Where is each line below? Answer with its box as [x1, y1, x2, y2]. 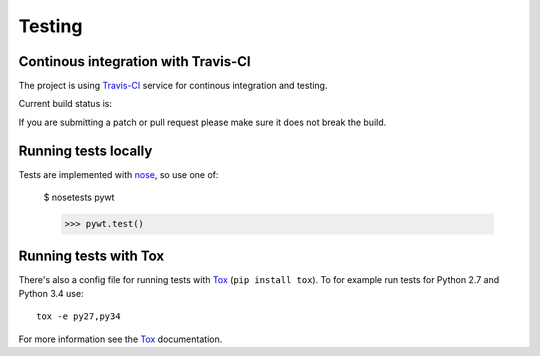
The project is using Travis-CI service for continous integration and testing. [18, 80, 328, 92]
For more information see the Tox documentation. [18, 333, 223, 345]
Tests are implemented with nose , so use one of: [18, 168, 219, 180]
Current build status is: [18, 98, 113, 110]
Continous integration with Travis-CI [18, 53, 251, 70]
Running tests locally [18, 142, 153, 159]
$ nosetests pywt [43, 191, 115, 204]
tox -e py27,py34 [36, 311, 121, 322]
